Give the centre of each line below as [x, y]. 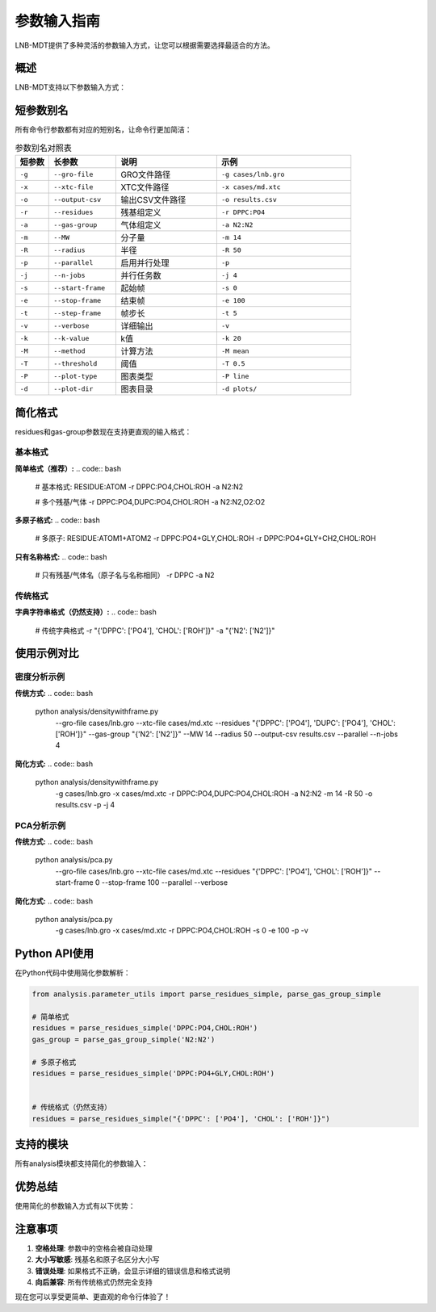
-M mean [235, 351]
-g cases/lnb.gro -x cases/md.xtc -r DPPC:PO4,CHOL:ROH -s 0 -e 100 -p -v [182, 931]
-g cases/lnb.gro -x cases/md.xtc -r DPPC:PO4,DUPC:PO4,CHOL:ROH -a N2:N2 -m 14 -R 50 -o [214, 793]
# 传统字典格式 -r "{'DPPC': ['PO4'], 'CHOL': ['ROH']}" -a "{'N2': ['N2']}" [155, 631]
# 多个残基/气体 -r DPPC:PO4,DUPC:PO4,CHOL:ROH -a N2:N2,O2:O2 [150, 501]
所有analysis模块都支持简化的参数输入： [82, 1163]
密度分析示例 [40, 677]
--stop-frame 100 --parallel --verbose [165, 882]
